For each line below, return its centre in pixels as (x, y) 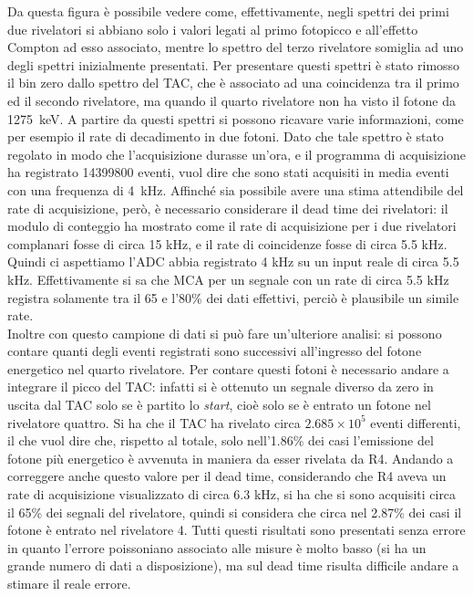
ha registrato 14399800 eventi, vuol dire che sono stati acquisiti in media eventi (228, 172)
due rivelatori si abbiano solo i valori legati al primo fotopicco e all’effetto (213, 29)
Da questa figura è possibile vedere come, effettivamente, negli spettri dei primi (228, 11)
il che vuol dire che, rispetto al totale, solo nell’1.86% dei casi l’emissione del (221, 440)
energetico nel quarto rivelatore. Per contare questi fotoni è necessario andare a (228, 368)
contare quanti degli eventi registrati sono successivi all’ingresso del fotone (215, 351)
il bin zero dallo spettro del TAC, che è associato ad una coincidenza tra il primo (233, 83)
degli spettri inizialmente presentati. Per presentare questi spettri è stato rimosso (234, 64)
